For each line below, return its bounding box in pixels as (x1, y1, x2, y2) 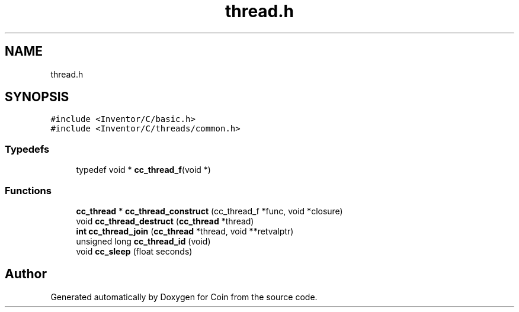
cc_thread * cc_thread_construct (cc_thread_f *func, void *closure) (76, 205, 343, 216)
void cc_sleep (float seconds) (76, 246, 193, 256)
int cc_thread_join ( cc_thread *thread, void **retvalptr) (76, 226, 294, 236)
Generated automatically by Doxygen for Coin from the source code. (50, 291, 318, 302)
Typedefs (5, 143, 50, 155)
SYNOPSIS (5, 89, 69, 105)
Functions (5, 184, 52, 197)
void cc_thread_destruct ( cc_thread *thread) (76, 215, 254, 226)
